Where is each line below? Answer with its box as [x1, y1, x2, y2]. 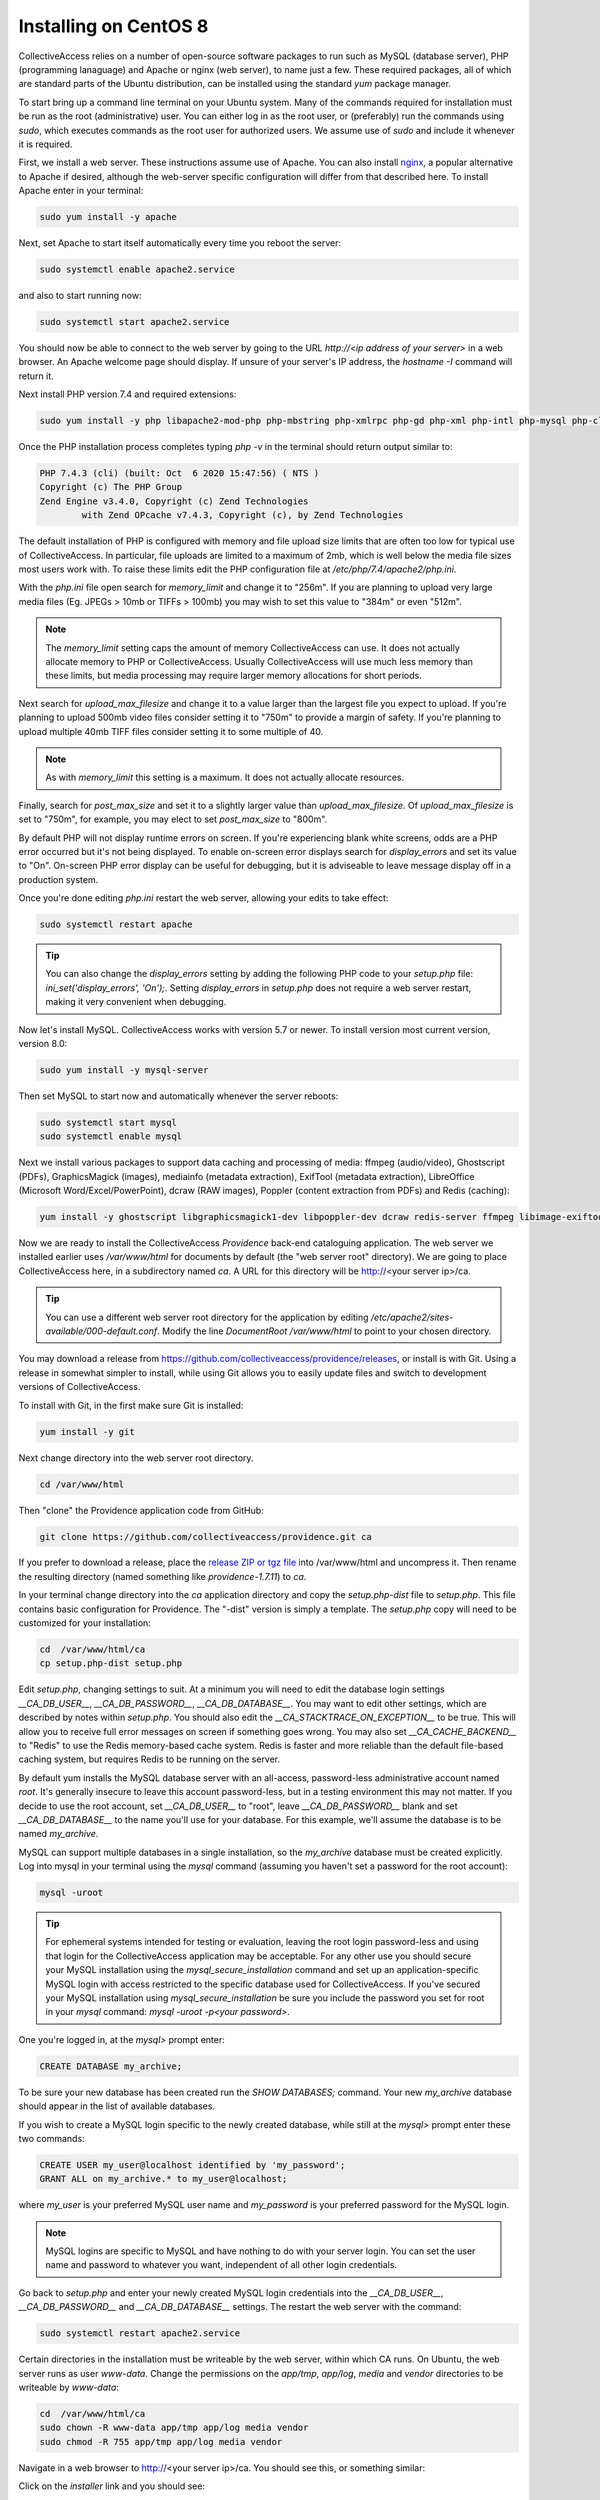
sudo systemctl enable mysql [39, 1131, 183, 1142]
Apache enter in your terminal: [18, 185, 144, 197]
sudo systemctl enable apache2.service [39, 264, 235, 275]
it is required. [18, 138, 73, 150]
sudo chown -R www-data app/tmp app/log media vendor [39, 2422, 309, 2434]
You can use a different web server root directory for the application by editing [45, 1311, 369, 1323]
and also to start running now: [18, 290, 142, 301]
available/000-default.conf [45, 1325, 158, 1337]
